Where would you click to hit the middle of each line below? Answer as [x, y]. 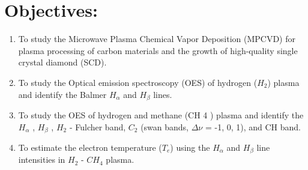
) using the [190, 147]
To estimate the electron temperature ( [90, 147]
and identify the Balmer [62, 94]
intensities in [42, 159]
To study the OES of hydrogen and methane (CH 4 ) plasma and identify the [161, 114]
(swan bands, [165, 126]
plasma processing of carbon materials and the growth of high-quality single [158, 50]
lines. [163, 94]
